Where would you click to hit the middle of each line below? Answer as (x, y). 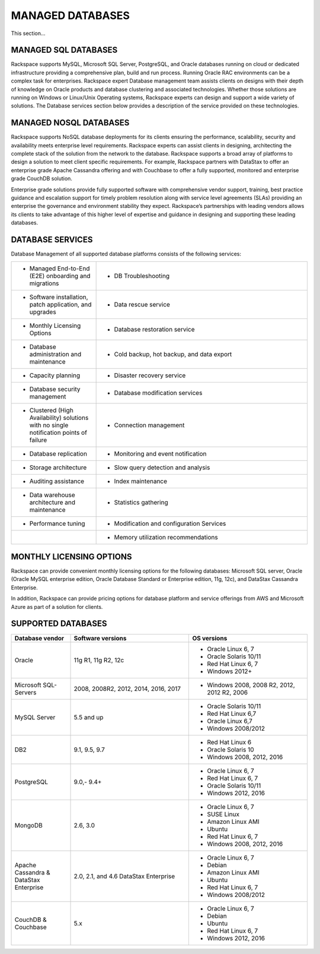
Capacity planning (55, 375)
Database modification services (158, 393)
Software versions (100, 638)
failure (38, 440)
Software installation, (59, 297)
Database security (55, 389)
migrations (44, 283)
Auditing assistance (57, 481)
